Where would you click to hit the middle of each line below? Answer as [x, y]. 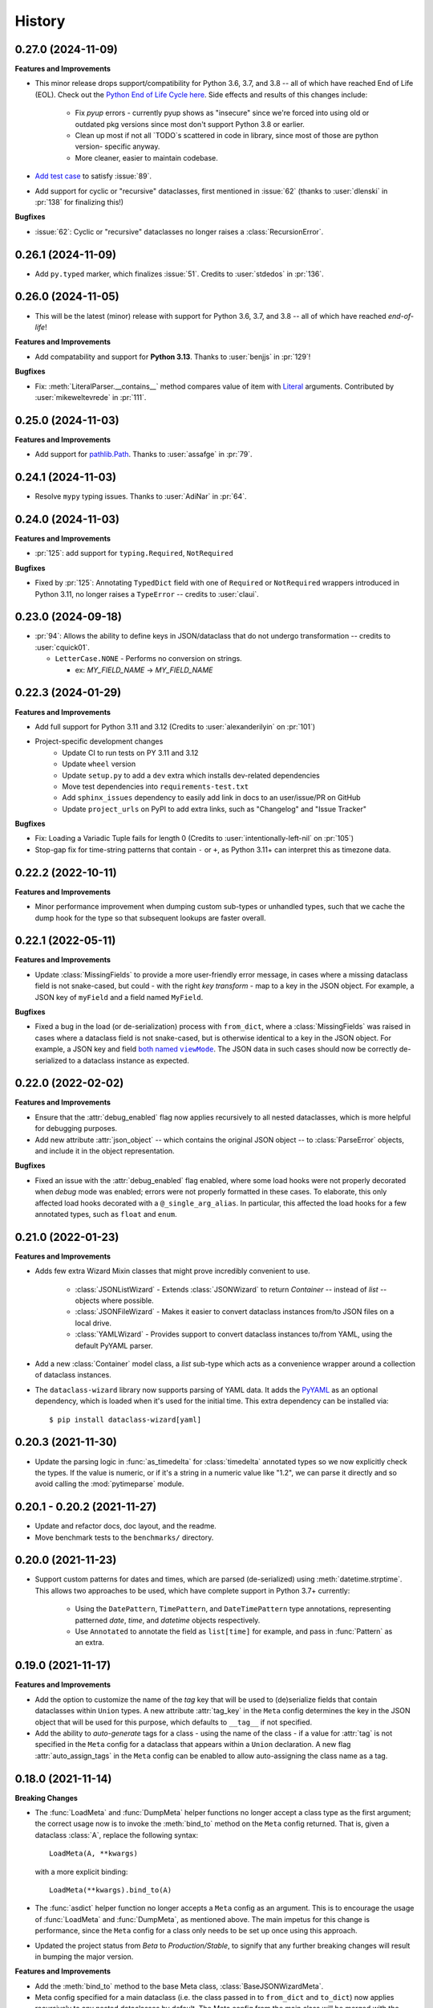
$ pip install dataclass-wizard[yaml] [125, 1419]
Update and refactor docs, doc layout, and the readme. [125, 1526]
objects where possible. [114, 1300]
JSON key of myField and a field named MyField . [119, 997]
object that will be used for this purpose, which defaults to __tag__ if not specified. [174, 1722]
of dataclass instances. [73, 1375]
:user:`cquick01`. [62, 647]
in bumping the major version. [84, 1957]
